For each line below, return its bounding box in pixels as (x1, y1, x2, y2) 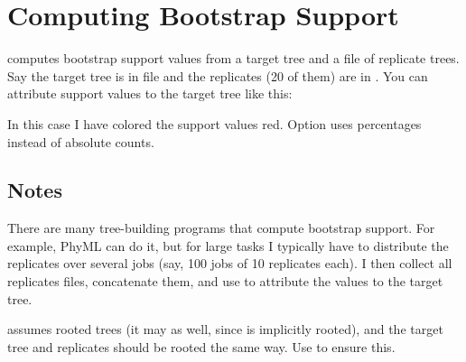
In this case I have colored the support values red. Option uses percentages (7, 114, 422, 133)
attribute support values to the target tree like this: (7, 84, 293, 103)
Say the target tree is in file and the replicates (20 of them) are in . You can (7, 66, 428, 85)
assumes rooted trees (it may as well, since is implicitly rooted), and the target (7, 320, 443, 339)
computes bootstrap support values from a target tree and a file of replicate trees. (7, 49, 460, 68)
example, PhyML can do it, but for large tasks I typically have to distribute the (7, 236, 449, 255)
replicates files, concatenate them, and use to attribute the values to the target (7, 272, 443, 291)
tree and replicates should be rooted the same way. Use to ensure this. (7, 337, 396, 356)
